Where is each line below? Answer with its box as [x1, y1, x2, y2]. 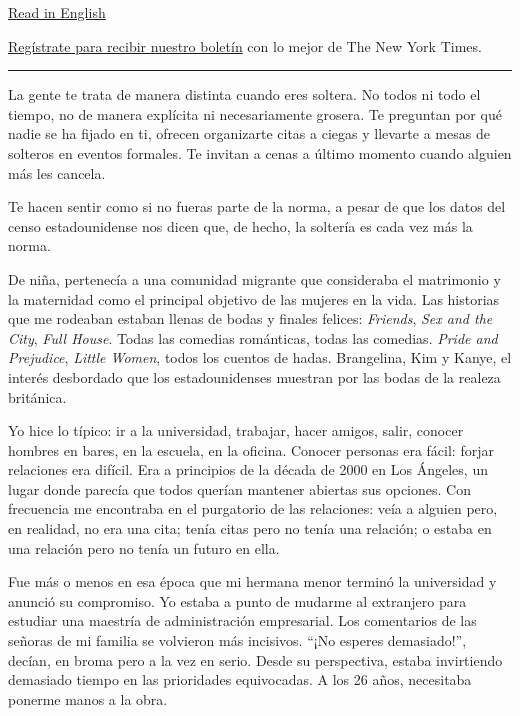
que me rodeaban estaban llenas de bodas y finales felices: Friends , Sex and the [8, 308, 493, 329]
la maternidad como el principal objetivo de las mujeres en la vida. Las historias [8, 288, 500, 309]
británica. [8, 386, 67, 407]
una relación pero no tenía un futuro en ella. [8, 537, 280, 558]
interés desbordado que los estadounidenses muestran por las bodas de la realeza [8, 366, 501, 387]
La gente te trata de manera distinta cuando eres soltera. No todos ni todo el [8, 84, 481, 105]
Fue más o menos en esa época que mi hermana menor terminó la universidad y [8, 571, 497, 592]
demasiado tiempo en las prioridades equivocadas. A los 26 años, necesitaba [8, 669, 472, 690]
